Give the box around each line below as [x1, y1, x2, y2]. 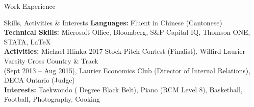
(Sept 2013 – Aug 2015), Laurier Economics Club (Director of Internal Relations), [4, 65, 251, 75]
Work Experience [4, 1, 55, 11]
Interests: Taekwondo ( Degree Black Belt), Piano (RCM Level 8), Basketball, [4, 84, 243, 94]
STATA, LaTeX [4, 36, 51, 46]
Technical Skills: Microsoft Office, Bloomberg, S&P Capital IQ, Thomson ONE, [4, 27, 250, 37]
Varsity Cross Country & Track [4, 55, 99, 65]
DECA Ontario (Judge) [4, 75, 75, 85]
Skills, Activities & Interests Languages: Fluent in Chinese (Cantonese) [4, 17, 222, 27]
